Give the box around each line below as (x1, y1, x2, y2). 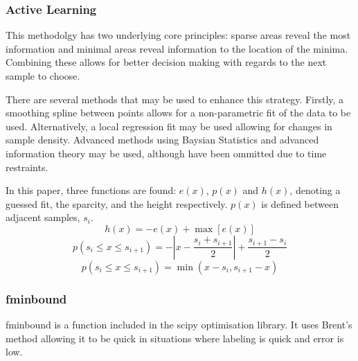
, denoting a (289, 183, 341, 197)
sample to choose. (6, 69, 80, 82)
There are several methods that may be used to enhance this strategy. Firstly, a (6, 91, 344, 106)
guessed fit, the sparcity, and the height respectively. (6, 196, 228, 211)
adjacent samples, (6, 210, 80, 224)
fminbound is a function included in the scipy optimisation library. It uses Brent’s (6, 317, 352, 332)
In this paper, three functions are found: (6, 183, 177, 197)
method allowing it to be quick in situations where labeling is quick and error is (6, 331, 344, 345)
